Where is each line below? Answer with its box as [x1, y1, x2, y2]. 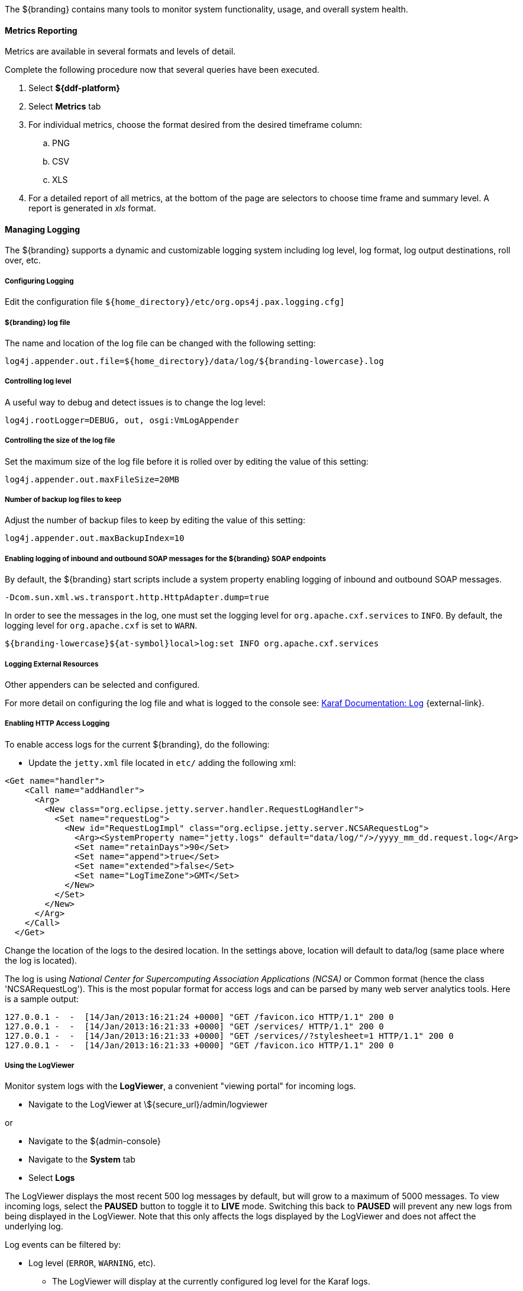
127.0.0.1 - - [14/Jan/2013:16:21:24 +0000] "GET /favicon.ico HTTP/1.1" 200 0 [5, 1012, 394, 1022]
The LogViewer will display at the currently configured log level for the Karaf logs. [52, 1276, 370, 1287]
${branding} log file [5, 318, 70, 327]
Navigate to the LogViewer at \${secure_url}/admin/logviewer [28, 1099, 268, 1110]
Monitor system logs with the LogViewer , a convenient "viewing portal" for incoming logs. [5, 1081, 356, 1092]
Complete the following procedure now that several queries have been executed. [5, 65, 319, 75]
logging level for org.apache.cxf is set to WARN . [5, 620, 198, 631]
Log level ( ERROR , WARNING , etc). [28, 1258, 156, 1269]
